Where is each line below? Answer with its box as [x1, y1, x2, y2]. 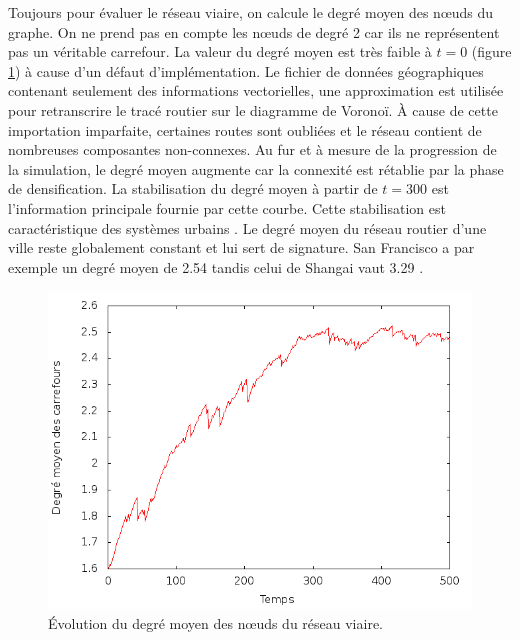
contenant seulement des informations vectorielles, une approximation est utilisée [8, 80, 504, 101]
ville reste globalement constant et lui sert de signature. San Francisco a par [8, 237, 475, 258]
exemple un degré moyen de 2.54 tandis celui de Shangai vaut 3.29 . [8, 256, 424, 277]
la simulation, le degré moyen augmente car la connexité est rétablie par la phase [8, 158, 504, 179]
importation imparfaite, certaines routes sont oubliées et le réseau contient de [8, 119, 482, 140]
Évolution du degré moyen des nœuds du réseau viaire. [48, 612, 384, 633]
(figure [471, 41, 512, 62]
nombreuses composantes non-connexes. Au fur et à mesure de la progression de [8, 139, 497, 160]
